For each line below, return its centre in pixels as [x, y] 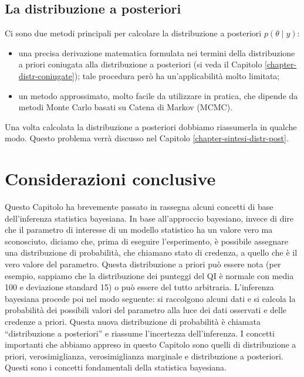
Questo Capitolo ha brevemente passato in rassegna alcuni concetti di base [139, 207]
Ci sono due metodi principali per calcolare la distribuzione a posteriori [133, 33]
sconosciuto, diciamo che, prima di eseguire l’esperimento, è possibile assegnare [146, 241]
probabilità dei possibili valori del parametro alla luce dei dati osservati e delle [146, 310]
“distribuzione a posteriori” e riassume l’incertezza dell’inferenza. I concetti [140, 333]
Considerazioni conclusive [110, 179]
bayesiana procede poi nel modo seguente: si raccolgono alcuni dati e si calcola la [150, 298]
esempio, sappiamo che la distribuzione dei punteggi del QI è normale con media [149, 275]
